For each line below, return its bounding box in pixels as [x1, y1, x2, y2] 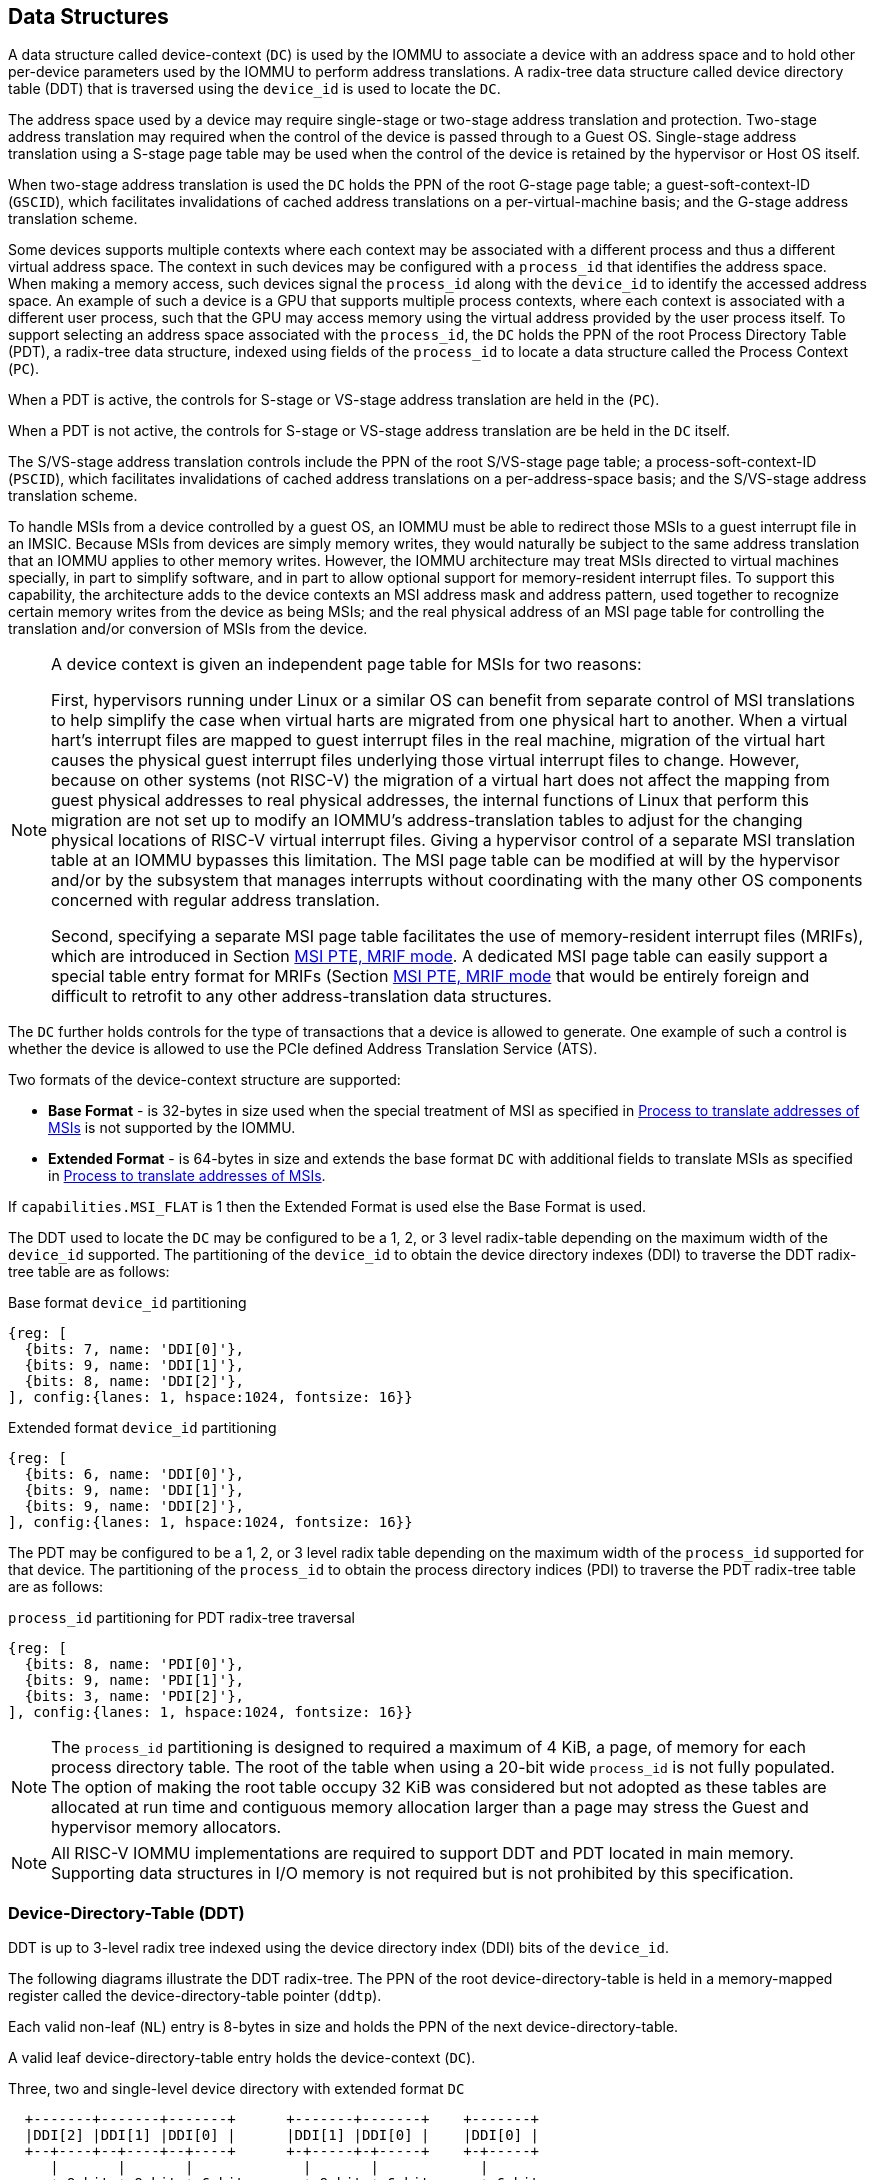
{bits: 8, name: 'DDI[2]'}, [24, 1373, 245, 1390]
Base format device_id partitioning [8, 1294, 247, 1312]
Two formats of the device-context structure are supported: [8, 1071, 401, 1089]
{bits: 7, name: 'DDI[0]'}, [24, 1341, 245, 1358]
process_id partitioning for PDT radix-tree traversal [8, 1609, 355, 1627]
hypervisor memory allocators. [51, 1817, 282, 1838]
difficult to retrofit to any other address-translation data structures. [51, 986, 552, 1007]
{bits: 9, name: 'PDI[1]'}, [24, 1672, 245, 1689]
